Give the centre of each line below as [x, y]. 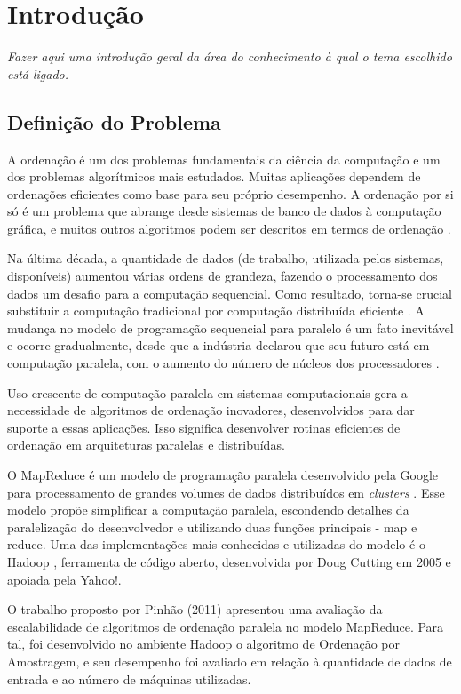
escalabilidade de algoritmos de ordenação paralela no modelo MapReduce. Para [226, 626]
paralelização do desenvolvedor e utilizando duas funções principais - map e [212, 526]
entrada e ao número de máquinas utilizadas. [129, 678]
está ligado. [38, 73]
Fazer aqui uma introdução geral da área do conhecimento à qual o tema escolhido [230, 56]
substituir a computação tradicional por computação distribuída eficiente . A [216, 311]
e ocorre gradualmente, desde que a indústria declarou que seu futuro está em [219, 345]
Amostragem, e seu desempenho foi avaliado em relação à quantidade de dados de [230, 661]
